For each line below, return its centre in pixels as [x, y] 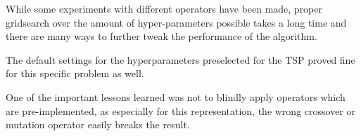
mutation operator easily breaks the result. [98, 124]
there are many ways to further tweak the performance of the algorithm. [161, 36]
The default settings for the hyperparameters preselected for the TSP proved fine [180, 59]
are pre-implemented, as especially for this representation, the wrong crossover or [180, 110]
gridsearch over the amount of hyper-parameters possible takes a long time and [176, 22]
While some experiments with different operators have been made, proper [164, 8]
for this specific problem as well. [75, 73]
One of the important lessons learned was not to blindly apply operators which [176, 96]
